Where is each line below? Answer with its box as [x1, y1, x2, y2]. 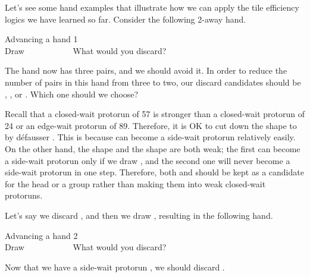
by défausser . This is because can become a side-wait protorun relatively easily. [5, 131, 296, 143]
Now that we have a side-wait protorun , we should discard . [5, 260, 225, 273]
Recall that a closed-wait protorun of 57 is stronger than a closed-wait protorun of [5, 108, 305, 120]
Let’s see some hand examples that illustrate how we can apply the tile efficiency [5, 1, 299, 13]
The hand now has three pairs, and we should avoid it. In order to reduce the [5, 64, 287, 77]
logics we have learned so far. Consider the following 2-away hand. [5, 12, 246, 25]
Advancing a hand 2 [5, 229, 78, 241]
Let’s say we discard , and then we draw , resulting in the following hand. [5, 209, 273, 221]
